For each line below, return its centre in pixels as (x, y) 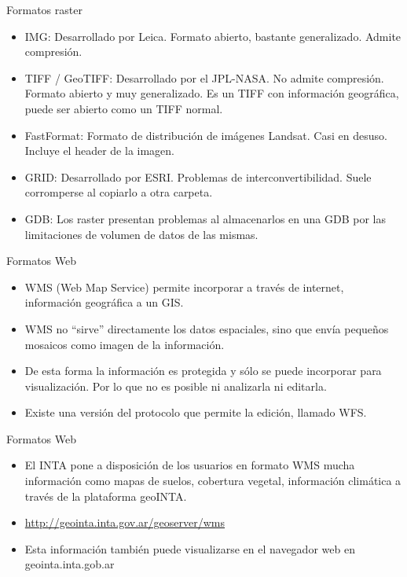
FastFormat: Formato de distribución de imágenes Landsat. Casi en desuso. (206, 135)
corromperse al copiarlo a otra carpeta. (119, 192)
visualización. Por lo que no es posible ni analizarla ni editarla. (176, 386)
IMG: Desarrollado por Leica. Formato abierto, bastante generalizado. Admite (213, 36)
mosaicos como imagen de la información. (125, 344)
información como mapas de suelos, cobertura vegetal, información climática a (213, 481)
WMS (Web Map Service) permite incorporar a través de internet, (184, 287)
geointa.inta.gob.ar (70, 564)
